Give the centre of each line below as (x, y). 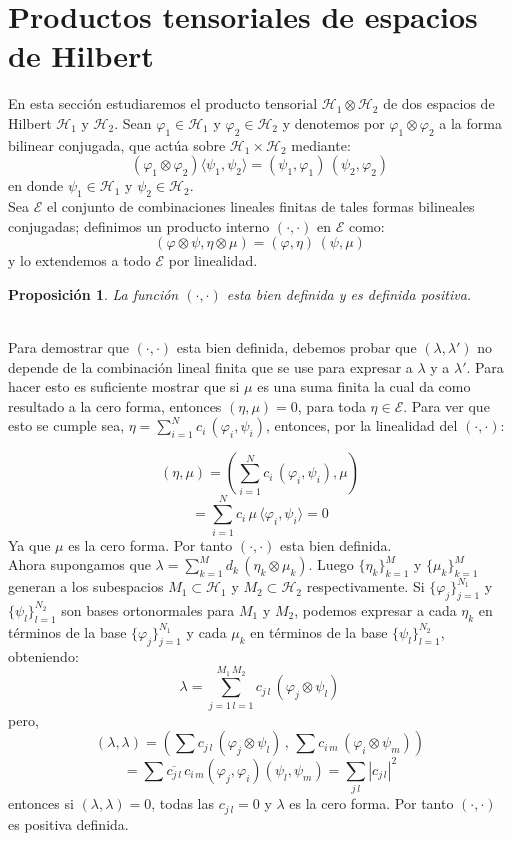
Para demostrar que (68, 347)
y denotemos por (333, 122)
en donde (36, 185)
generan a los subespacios (86, 586)
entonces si (41, 803)
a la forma (470, 122)
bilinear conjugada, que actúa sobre (117, 144)
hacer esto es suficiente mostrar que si (124, 386)
